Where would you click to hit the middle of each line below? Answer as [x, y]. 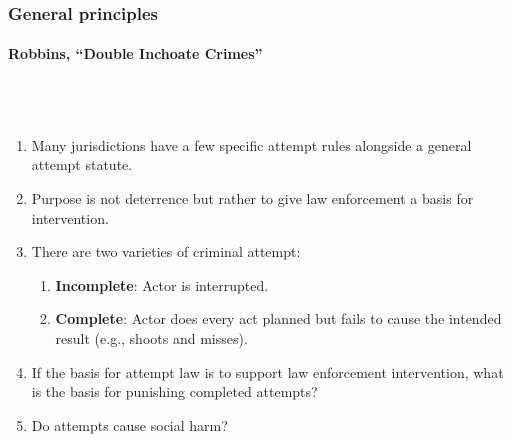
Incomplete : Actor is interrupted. [162, 284]
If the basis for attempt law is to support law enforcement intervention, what [267, 371]
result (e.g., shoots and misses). [151, 337]
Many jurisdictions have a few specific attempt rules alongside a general [251, 144]
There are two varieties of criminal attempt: [166, 251]
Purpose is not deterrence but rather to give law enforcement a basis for [252, 198]
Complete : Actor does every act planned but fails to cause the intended [278, 318]
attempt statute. [82, 164]
